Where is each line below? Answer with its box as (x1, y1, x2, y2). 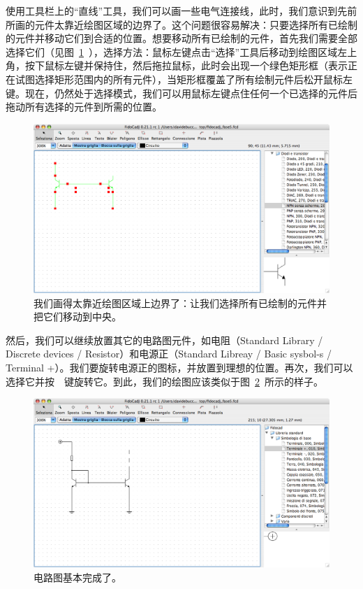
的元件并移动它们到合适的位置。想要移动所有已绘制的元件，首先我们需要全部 (6, 31, 357, 45)
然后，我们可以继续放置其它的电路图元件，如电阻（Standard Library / (6, 332, 323, 347)
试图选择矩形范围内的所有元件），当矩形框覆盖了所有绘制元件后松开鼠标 (15, 71, 343, 86)
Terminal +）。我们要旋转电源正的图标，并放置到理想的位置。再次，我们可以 (6, 360, 353, 374)
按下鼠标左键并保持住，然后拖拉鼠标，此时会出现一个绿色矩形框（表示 (24, 58, 348, 73)
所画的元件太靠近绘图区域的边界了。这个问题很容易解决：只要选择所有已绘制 (6, 17, 357, 31)
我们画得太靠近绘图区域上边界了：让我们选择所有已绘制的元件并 (34, 295, 327, 310)
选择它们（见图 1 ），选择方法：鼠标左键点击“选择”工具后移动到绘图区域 (6, 44, 338, 59)
